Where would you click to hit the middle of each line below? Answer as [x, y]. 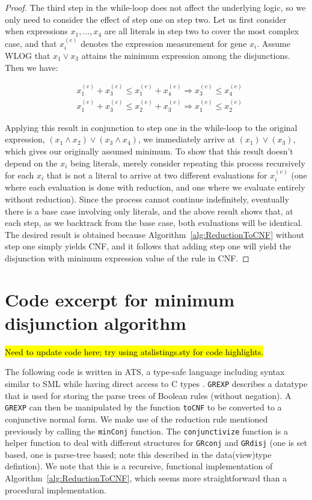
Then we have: [32, 67]
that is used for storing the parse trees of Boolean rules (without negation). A [148, 395]
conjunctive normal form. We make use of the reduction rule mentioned [136, 419]
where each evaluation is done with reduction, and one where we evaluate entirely [155, 187]
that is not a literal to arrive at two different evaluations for [157, 175]
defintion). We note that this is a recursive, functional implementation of [139, 466]
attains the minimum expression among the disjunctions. [186, 56]
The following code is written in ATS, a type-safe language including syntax [145, 372]
